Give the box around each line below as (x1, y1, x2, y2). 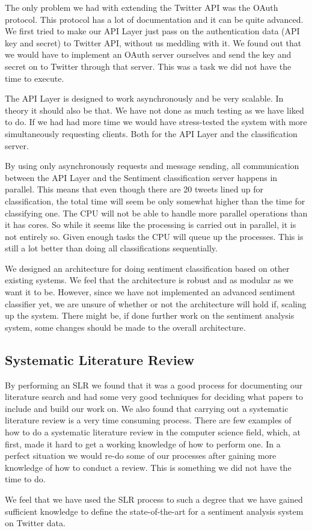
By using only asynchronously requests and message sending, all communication (5, 159, 299, 172)
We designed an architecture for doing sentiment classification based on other (5, 262, 290, 274)
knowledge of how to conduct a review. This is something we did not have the (5, 461, 292, 473)
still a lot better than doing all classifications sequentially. (5, 242, 218, 254)
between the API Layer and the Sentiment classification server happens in (5, 171, 278, 183)
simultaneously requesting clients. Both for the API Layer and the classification (5, 127, 298, 140)
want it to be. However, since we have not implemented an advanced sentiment (5, 286, 296, 298)
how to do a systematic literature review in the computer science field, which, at (5, 426, 301, 438)
